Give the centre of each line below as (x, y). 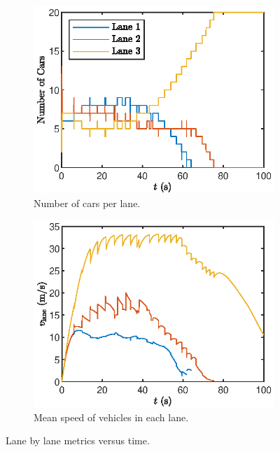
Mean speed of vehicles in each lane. (111, 417)
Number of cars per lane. (87, 203)
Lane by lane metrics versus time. (78, 440)
